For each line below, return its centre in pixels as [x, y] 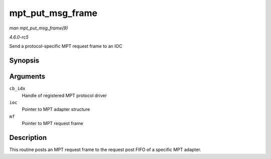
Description [28, 138]
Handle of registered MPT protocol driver [64, 95]
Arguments [27, 77]
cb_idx [17, 88]
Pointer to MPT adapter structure [56, 109]
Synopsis [24, 61]
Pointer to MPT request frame [52, 123]
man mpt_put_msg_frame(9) [39, 28]
